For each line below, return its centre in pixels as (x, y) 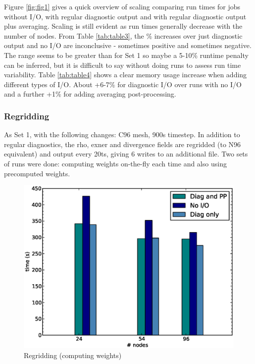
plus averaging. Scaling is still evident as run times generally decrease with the (123, 26)
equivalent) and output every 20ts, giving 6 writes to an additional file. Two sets (126, 154)
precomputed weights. (37, 173)
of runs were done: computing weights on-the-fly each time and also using (115, 163)
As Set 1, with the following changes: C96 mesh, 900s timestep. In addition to (122, 134)
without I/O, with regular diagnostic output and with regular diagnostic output (125, 16)
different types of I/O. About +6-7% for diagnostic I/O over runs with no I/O (123, 84)
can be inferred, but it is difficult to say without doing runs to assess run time (123, 65)
